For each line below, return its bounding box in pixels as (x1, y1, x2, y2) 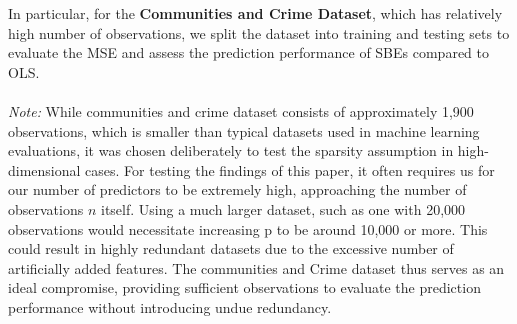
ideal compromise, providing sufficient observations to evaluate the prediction (8, 277, 481, 298)
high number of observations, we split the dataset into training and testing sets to (8, 22, 510, 43)
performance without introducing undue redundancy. (8, 296, 332, 317)
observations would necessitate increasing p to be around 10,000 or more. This (8, 218, 488, 239)
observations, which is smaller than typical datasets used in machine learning (8, 120, 480, 141)
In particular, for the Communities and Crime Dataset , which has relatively (8, 3, 503, 23)
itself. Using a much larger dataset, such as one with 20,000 (100, 198, 466, 219)
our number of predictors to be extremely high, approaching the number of (8, 179, 467, 200)
